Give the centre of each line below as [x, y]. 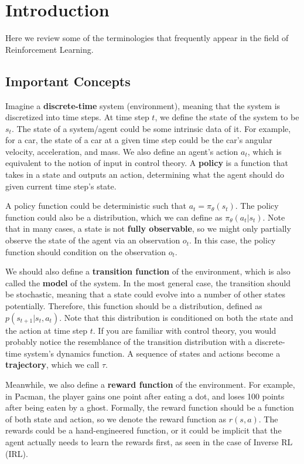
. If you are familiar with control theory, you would [185, 330]
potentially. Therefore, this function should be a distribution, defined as [134, 306]
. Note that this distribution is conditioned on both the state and [176, 317]
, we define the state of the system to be [227, 117]
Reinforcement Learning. [49, 49]
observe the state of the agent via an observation [93, 240]
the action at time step [47, 330]
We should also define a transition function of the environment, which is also [148, 271]
